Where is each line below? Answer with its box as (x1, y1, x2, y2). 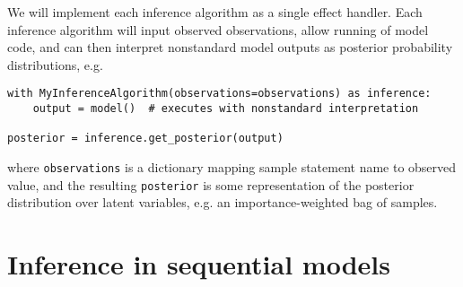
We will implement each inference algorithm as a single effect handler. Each (7, 3, 423, 21)
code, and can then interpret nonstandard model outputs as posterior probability (7, 38, 453, 57)
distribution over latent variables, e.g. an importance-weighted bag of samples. (7, 193, 438, 212)
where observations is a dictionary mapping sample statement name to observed (7, 158, 457, 176)
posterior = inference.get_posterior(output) (7, 132, 284, 145)
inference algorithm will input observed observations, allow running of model (7, 20, 429, 39)
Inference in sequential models (7, 246, 390, 283)
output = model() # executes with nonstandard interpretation (32, 102, 419, 116)
